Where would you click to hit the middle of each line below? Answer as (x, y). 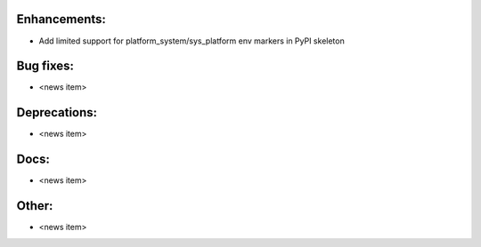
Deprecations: (57, 112)
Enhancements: (61, 19)
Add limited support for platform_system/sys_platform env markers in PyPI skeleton (192, 41)
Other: (35, 206)
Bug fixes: (45, 66)
